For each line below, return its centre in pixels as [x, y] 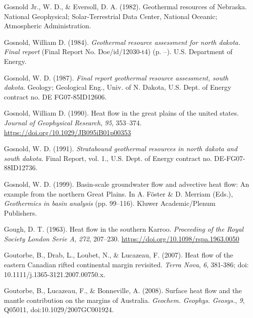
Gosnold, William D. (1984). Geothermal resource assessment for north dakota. [122, 42]
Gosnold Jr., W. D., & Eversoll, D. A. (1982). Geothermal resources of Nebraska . [126, 6]
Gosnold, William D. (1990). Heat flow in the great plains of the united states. [121, 113]
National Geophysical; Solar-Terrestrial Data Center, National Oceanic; [111, 16]
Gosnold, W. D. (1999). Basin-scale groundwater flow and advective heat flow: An [127, 184]
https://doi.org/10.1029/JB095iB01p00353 [68, 132]
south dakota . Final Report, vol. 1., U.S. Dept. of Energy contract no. [108, 158]
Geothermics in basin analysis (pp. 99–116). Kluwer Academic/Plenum [110, 203]
